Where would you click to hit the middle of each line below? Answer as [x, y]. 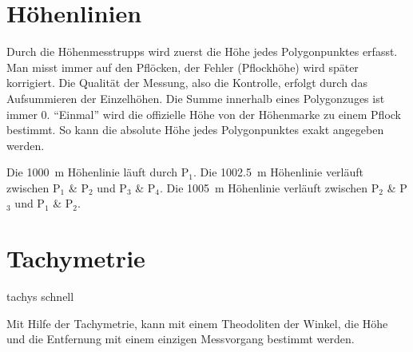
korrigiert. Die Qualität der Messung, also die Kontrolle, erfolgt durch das [187, 83]
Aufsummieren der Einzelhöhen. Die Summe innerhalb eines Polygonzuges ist [196, 98]
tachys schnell [40, 297]
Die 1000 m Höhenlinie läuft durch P [98, 172]
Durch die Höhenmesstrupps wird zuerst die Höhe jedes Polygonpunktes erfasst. [202, 51]
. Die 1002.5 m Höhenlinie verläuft [278, 172]
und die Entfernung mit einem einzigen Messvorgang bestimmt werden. [181, 339]
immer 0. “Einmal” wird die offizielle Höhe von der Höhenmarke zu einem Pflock [204, 114]
